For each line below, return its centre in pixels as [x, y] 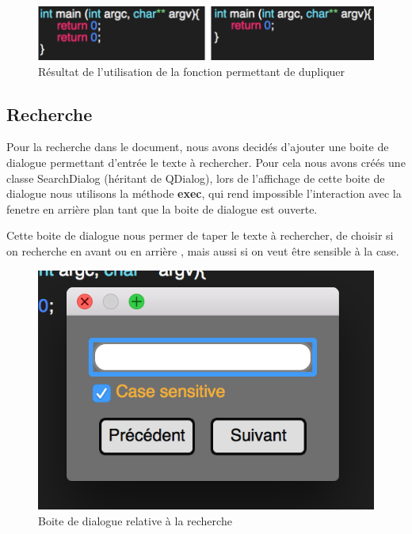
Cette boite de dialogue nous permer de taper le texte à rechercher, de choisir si [200, 235]
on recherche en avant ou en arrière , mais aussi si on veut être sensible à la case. [203, 250]
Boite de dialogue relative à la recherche [135, 521]
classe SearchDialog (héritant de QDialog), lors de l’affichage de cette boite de [196, 178]
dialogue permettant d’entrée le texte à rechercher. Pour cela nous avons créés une [206, 163]
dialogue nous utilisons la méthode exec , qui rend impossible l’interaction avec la [204, 193]
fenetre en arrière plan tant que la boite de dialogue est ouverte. [162, 208]
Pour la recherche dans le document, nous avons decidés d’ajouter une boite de [198, 147]
